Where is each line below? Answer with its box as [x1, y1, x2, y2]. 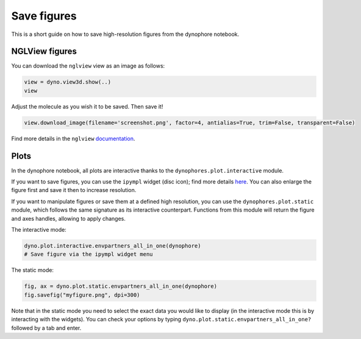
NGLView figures [11, 46, 77, 57]
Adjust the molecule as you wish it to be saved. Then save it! [11, 102, 163, 110]
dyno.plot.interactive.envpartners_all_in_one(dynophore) [24, 243, 201, 249]
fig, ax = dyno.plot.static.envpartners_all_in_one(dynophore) [24, 283, 218, 290]
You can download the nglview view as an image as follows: [11, 62, 165, 70]
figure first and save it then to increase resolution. [11, 187, 137, 194]
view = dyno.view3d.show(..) [24, 79, 112, 85]
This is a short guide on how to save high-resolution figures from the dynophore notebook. [11, 30, 240, 38]
